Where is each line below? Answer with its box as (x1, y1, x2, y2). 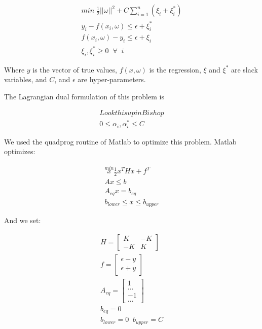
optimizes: (4, 146, 35, 157)
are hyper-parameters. (78, 74, 146, 85)
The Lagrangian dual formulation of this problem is (4, 91, 164, 101)
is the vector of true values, (32, 64, 117, 75)
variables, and (4, 74, 47, 85)
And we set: (4, 215, 41, 226)
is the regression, (149, 64, 201, 75)
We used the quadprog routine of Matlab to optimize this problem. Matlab (4, 136, 237, 147)
